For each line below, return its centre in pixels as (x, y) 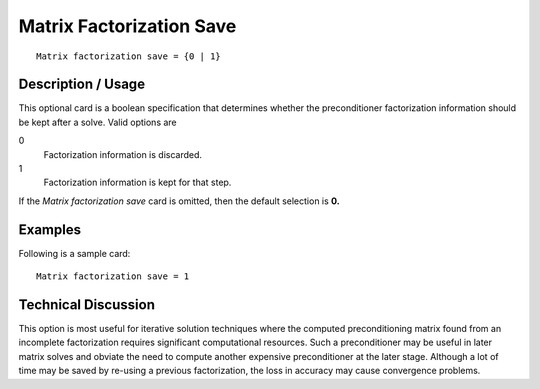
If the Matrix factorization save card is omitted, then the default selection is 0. (179, 201)
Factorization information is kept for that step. (137, 182)
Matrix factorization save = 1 (113, 276)
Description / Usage (81, 84)
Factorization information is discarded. (123, 154)
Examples (50, 229)
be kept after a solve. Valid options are (97, 122)
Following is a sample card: (74, 253)
